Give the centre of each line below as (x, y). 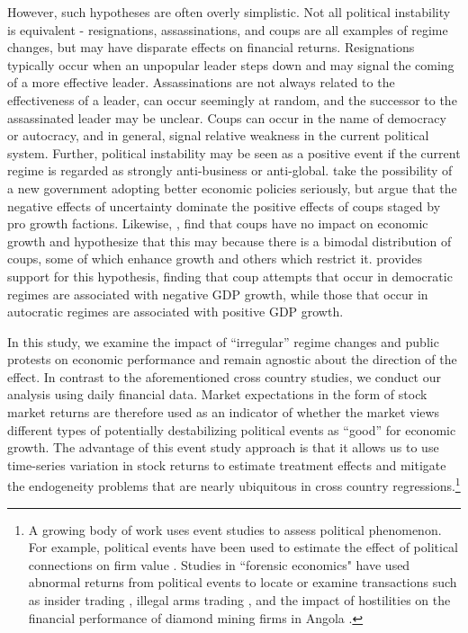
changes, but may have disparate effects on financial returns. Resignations (211, 47)
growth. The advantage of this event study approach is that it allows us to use (223, 447)
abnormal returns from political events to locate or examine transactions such (243, 582)
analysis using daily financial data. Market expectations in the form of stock (217, 394)
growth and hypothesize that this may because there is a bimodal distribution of (229, 241)
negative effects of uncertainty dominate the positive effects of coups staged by (224, 205)
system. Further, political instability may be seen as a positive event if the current (234, 152)
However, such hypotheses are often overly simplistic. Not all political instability (229, 12)
